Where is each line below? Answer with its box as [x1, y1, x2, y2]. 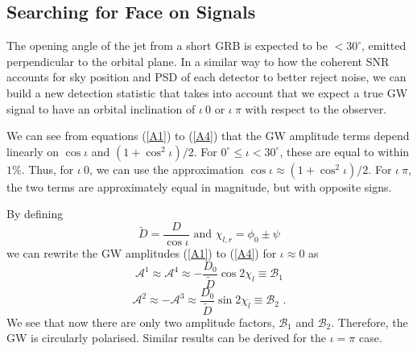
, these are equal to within [279, 142, 410, 159]
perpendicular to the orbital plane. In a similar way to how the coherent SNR [6, 52, 390, 69]
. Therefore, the [331, 313, 408, 330]
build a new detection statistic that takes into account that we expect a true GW [6, 84, 408, 101]
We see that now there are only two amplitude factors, [6, 313, 275, 330]
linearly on [6, 142, 60, 159]
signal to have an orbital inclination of [6, 100, 196, 117]
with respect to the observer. [245, 100, 387, 117]
